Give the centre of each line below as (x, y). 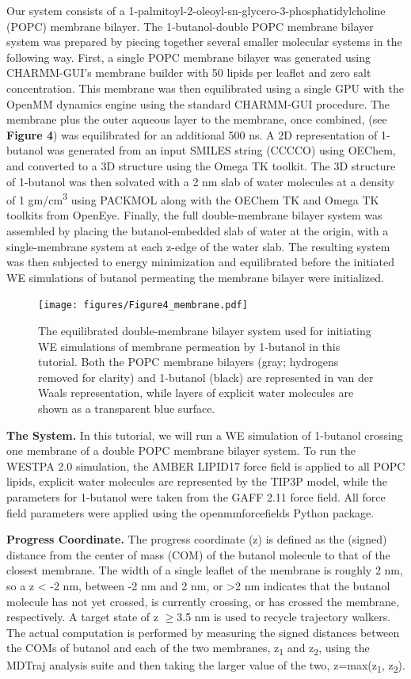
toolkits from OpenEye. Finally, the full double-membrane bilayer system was (194, 215)
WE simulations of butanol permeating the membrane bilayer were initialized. (195, 277)
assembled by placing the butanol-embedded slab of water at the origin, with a (198, 230)
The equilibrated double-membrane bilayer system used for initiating (205, 330)
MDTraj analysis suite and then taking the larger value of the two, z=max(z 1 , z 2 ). (206, 666)
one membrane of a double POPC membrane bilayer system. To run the (181, 450)
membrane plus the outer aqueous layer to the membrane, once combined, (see (197, 119)
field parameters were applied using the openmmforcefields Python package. (190, 512)
